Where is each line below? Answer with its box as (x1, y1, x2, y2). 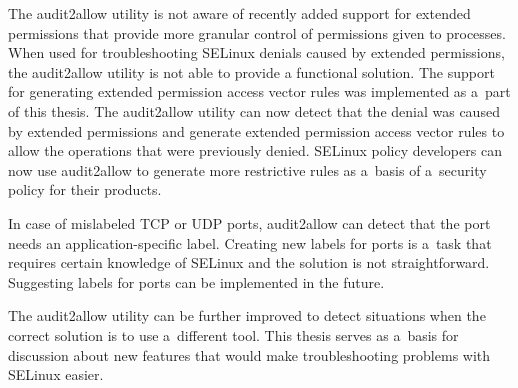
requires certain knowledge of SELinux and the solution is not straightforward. (8, 252, 490, 273)
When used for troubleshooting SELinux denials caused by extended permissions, (8, 42, 505, 63)
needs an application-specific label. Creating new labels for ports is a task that (8, 232, 492, 253)
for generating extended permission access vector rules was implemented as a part (8, 81, 511, 102)
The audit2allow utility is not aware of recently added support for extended (8, 3, 471, 23)
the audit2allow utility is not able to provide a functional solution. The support (8, 61, 495, 82)
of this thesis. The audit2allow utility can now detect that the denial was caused (8, 100, 500, 121)
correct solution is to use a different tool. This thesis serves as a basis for (8, 324, 459, 345)
